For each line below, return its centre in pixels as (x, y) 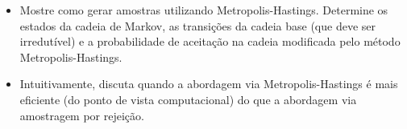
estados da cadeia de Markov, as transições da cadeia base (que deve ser (197, 25)
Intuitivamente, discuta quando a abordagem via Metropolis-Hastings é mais (209, 84)
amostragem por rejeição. (82, 115)
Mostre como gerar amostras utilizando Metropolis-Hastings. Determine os (204, 10)
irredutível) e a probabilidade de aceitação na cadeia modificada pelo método (210, 41)
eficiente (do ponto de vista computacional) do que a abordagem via (188, 99)
